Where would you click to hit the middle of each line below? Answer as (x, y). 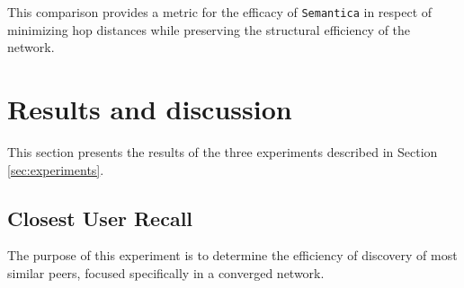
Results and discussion (150, 109)
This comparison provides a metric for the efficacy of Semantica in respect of (220, 12)
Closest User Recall (100, 218)
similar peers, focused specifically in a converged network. (166, 272)
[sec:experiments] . (56, 169)
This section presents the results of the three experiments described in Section (223, 151)
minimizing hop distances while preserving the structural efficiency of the (209, 29)
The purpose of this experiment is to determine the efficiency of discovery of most (232, 255)
